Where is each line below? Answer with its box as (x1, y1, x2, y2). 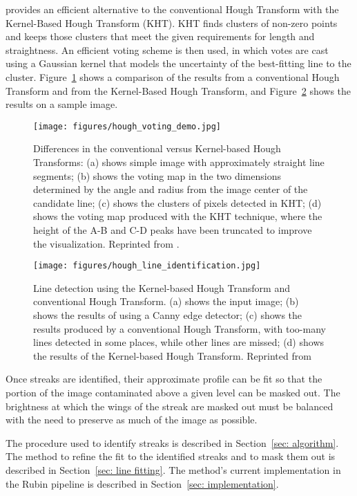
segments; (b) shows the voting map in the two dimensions (33, 168, 281, 183)
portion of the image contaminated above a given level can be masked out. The (6, 385, 340, 399)
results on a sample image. (6, 97, 118, 111)
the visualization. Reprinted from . (33, 236, 180, 250)
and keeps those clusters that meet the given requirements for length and (6, 29, 315, 44)
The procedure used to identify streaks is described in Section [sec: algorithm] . (6, 435, 339, 450)
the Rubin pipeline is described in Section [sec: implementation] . (6, 476, 279, 490)
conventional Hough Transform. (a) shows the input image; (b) (33, 294, 299, 309)
